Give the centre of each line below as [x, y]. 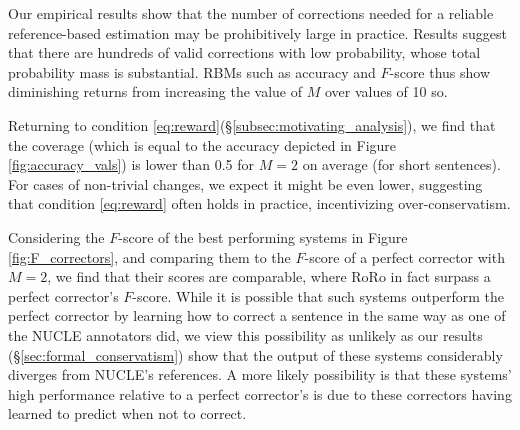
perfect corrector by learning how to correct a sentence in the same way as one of [257, 315]
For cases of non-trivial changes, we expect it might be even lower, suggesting [245, 183]
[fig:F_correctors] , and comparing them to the [149, 256]
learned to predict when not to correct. [127, 413]
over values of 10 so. [386, 91]
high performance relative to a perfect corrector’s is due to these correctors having [260, 393]
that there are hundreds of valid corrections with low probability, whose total [244, 52]
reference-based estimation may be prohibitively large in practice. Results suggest [257, 32]
